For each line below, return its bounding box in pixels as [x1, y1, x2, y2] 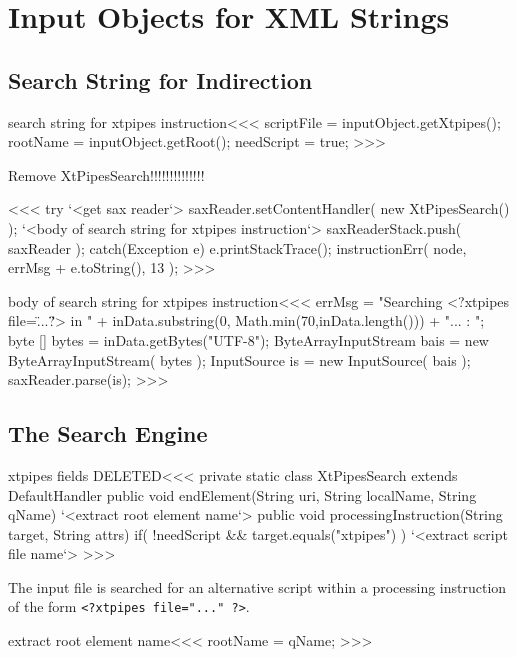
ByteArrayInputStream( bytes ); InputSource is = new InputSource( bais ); [8, 349, 471, 370]
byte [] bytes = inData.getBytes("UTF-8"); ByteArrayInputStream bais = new [8, 329, 489, 350]
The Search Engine [8, 418, 208, 449]
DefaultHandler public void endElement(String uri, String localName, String [8, 484, 477, 505]
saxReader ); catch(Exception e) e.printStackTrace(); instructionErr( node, [8, 237, 467, 258]
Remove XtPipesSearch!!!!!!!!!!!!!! [8, 164, 205, 185]
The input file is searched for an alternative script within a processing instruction [8, 576, 507, 597]
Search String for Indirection [8, 64, 313, 95]
